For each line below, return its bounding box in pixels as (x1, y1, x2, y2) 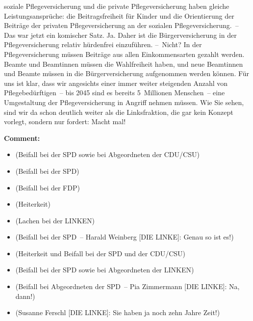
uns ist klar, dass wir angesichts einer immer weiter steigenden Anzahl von (4, 78, 228, 88)
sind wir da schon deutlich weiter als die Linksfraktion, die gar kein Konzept (4, 107, 233, 117)
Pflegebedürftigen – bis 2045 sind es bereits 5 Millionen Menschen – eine (4, 87, 225, 98)
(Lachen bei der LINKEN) (15, 215, 95, 225)
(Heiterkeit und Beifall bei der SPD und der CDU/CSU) (15, 248, 186, 258)
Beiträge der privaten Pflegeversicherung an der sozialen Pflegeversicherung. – (4, 20, 239, 30)
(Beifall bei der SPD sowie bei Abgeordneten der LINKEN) (15, 265, 194, 275)
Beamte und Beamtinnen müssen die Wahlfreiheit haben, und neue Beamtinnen (4, 58, 243, 69)
